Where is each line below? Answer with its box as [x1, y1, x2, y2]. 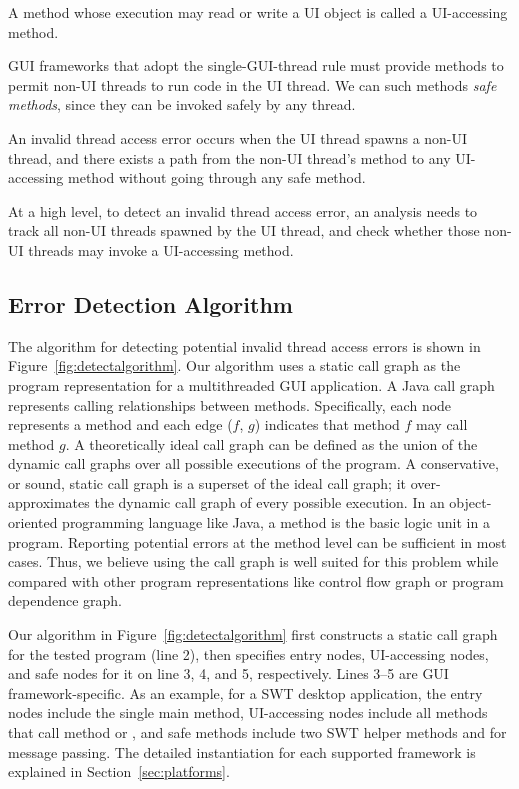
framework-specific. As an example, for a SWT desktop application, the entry [8, 682, 483, 703]
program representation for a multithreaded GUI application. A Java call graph [8, 374, 495, 395]
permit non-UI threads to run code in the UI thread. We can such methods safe [8, 74, 497, 95]
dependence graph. [8, 590, 123, 611]
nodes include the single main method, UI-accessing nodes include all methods [8, 702, 488, 723]
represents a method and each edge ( [8, 414, 233, 435]
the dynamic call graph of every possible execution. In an [94, 492, 445, 513]
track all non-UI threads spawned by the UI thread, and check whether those [8, 220, 480, 241]
